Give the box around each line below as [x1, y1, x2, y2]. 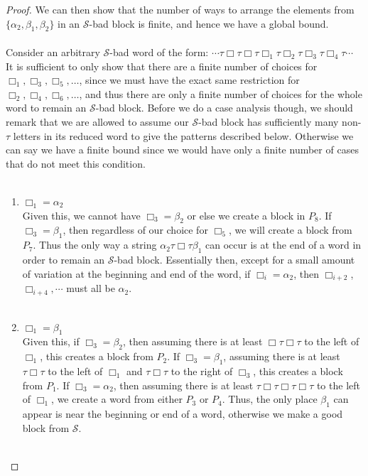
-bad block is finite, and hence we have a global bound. [89, 16, 329, 31]
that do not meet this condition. [6, 156, 146, 171]
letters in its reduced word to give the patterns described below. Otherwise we [13, 128, 354, 143]
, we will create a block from [228, 222, 352, 237]
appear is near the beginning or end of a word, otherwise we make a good [22, 406, 343, 421]
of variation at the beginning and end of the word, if [22, 266, 251, 281]
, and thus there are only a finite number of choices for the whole [79, 86, 362, 101]
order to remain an [22, 251, 105, 266]
